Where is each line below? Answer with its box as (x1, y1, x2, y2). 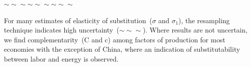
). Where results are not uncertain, (142, 25, 248, 35)
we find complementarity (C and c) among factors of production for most (4, 34, 225, 44)
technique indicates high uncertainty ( (4, 25, 119, 35)
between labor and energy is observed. (4, 53, 119, 64)
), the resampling (178, 15, 230, 25)
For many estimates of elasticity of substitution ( (4, 15, 152, 25)
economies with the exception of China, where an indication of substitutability (4, 44, 240, 54)
